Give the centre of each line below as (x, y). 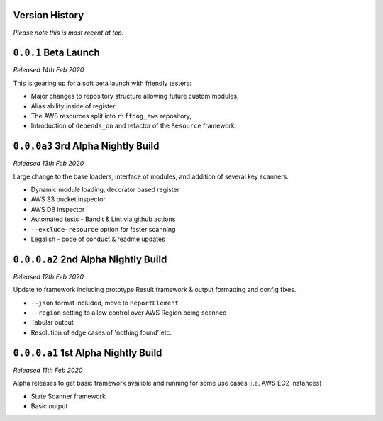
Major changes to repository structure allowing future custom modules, (135, 96)
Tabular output (52, 322)
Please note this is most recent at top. (68, 33)
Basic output (49, 406)
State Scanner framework (68, 396)
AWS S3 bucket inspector (68, 199)
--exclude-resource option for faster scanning (103, 229)
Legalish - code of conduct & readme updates (98, 239)
